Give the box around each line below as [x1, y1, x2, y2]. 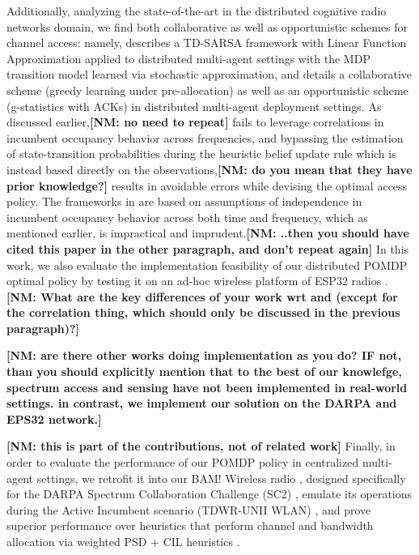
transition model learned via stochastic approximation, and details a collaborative [6, 66, 413, 83]
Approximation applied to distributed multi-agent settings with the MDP [6, 49, 370, 66]
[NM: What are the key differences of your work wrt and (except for [6, 288, 398, 305]
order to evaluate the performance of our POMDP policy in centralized [6, 454, 359, 471]
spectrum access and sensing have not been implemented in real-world [6, 378, 408, 395]
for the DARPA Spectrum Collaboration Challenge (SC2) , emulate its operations [6, 485, 413, 502]
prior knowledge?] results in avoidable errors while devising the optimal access [6, 177, 408, 194]
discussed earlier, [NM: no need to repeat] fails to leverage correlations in [6, 113, 384, 130]
